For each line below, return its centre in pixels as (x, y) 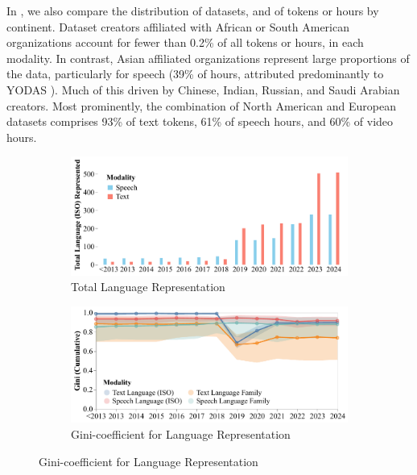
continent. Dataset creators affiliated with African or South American (178, 26)
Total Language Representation (148, 287)
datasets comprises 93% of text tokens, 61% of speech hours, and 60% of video (200, 121)
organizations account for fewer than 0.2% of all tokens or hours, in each (185, 42)
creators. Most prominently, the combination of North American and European (202, 105)
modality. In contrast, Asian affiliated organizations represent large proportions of (208, 58)
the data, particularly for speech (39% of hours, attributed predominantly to (195, 74)
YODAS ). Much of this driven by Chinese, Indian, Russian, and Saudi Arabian (203, 89)
